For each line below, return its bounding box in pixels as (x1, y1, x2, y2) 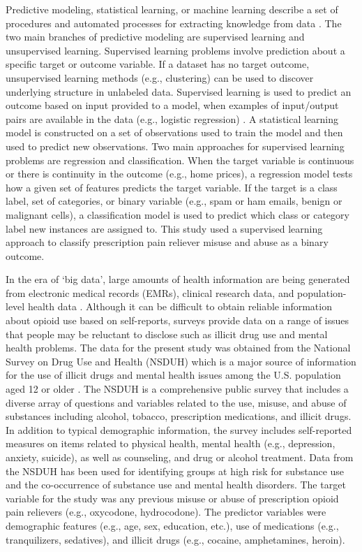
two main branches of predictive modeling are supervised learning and (6, 29, 305, 44)
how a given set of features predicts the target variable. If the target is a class (6, 180, 338, 194)
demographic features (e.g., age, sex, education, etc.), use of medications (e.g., (6, 518, 339, 532)
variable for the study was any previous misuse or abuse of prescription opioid (6, 491, 339, 505)
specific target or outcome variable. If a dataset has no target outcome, (6, 57, 310, 71)
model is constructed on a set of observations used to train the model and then (6, 125, 343, 140)
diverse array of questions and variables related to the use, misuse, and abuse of (6, 395, 347, 409)
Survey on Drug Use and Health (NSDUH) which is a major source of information (6, 354, 356, 368)
